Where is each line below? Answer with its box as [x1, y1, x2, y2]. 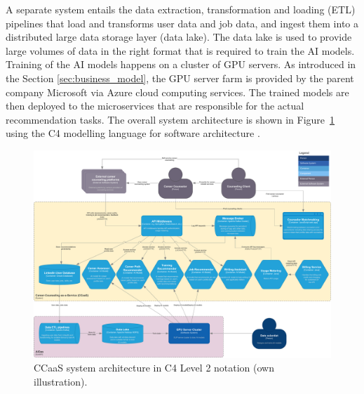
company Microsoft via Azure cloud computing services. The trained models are [6, 84, 349, 99]
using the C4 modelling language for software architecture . [6, 126, 260, 140]
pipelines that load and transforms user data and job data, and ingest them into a [6, 15, 358, 30]
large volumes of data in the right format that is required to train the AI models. [6, 43, 355, 58]
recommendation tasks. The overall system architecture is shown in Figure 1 [6, 112, 335, 126]
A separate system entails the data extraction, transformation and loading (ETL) [6, 2, 356, 16]
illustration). [34, 374, 88, 388]
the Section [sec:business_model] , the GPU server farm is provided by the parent [6, 70, 354, 85]
